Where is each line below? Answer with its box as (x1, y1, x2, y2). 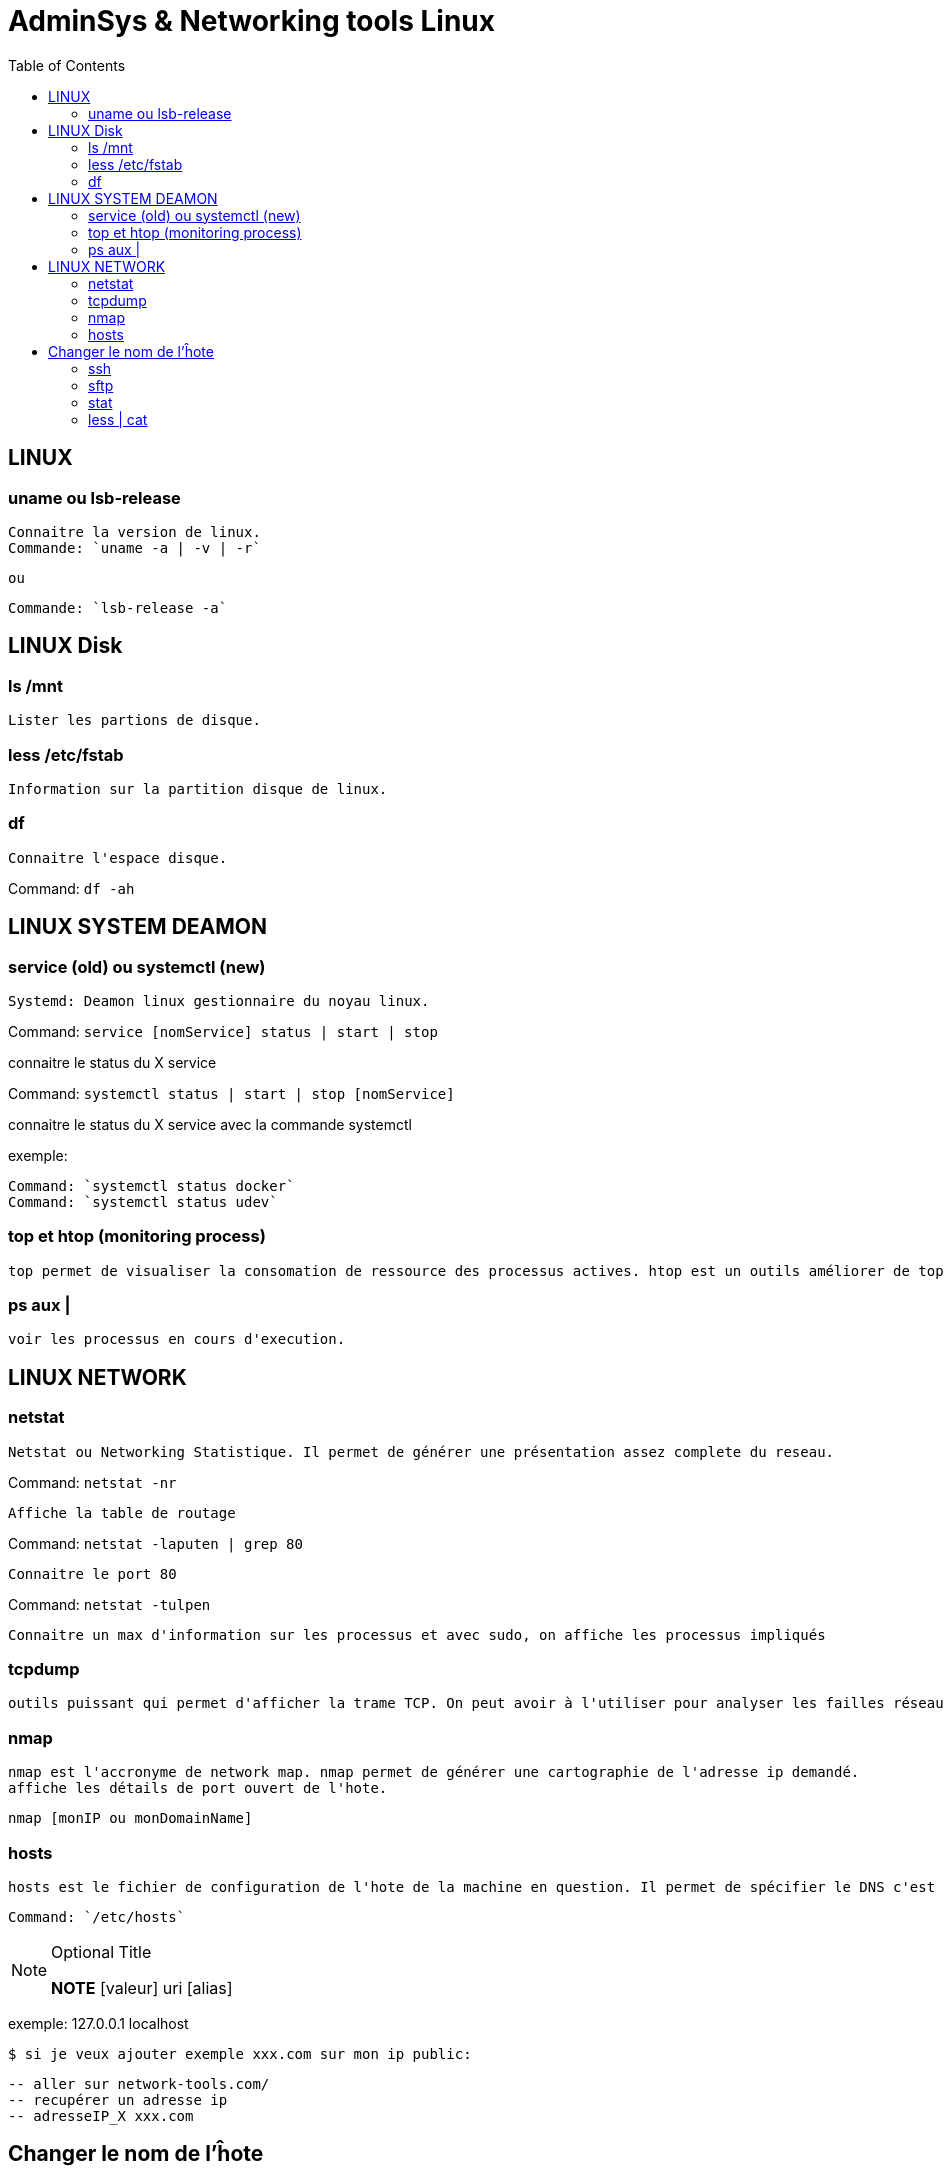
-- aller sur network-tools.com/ (8, 2075, 270, 2092)
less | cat (88, 410, 148, 428)
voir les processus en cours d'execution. (8, 1331, 346, 1348)
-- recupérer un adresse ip (8, 2091, 228, 2108)
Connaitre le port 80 (8, 1565, 177, 1582)
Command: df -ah (8, 879, 135, 897)
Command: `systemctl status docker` (8, 1177, 295, 1194)
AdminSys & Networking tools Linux (8, 4, 496, 38)
